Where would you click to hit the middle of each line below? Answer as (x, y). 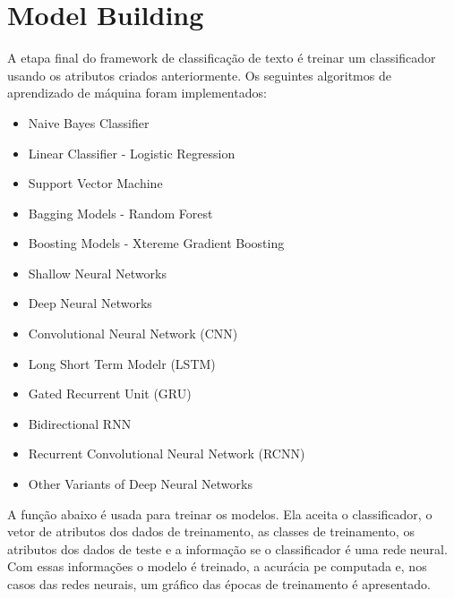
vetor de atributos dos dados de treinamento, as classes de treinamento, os (211, 531)
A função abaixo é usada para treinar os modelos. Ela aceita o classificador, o (220, 513)
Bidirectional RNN (80, 423)
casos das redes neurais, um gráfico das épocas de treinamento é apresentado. (219, 584)
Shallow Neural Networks (97, 273)
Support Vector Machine (95, 183)
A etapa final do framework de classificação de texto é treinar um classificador (222, 58)
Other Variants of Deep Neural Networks (140, 484)
